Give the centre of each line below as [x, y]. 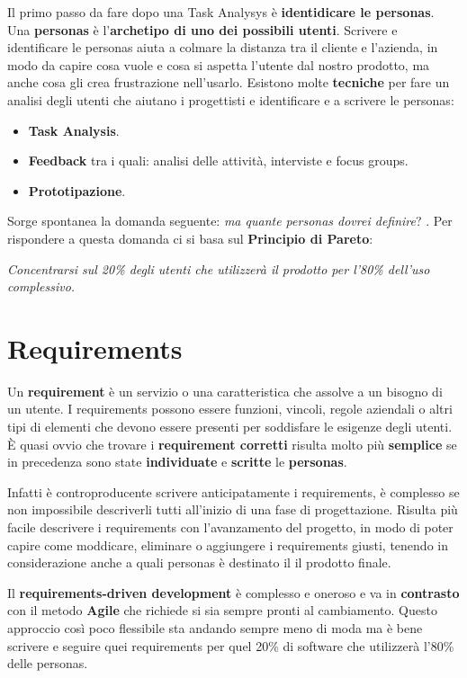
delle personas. [48, 663]
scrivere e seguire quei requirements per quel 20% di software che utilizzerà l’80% [231, 645]
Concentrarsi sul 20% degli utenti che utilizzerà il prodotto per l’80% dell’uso [219, 268]
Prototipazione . [77, 190]
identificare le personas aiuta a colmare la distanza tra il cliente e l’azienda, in [223, 47]
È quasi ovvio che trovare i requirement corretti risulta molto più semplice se [232, 444]
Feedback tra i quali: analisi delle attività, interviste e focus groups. [218, 161]
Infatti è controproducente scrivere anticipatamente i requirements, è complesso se [233, 491]
